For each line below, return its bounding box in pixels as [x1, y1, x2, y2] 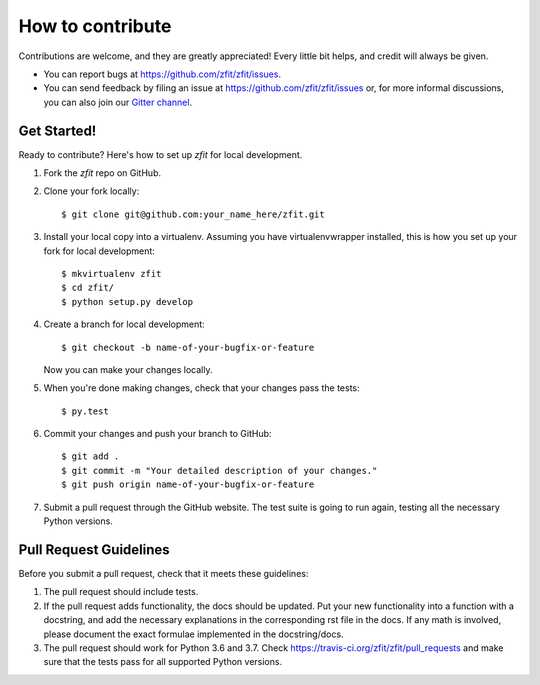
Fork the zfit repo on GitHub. [43, 167, 162, 179]
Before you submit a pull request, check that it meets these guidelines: [18, 567, 309, 579]
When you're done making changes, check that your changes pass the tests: [43, 382, 360, 394]
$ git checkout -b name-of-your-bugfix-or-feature [61, 341, 315, 353]
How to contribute [18, 15, 172, 37]
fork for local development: [43, 245, 155, 257]
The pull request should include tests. [43, 586, 199, 598]
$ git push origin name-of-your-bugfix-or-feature [61, 479, 315, 490]
